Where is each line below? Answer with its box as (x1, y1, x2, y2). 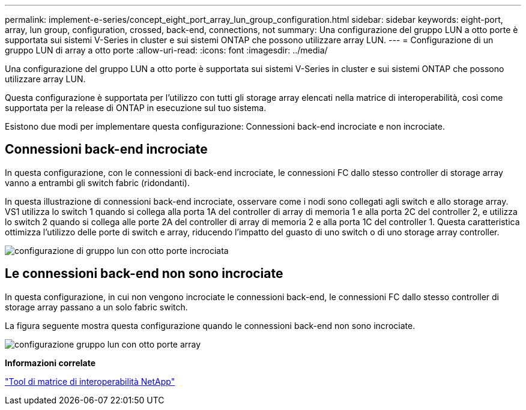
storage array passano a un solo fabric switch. (5, 301, 188, 312)
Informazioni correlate (5, 357, 96, 368)
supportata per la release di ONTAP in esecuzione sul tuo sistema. (5, 103, 267, 113)
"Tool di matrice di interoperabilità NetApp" (5, 376, 175, 387)
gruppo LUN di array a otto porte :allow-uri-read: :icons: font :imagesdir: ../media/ (5, 45, 328, 55)
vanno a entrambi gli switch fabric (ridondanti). (5, 177, 190, 188)
